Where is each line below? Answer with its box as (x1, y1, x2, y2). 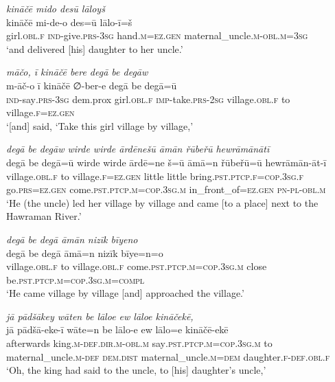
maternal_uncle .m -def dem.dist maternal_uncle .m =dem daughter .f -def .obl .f (6, 349, 330, 363)
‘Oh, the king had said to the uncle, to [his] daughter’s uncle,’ (6, 363, 266, 377)
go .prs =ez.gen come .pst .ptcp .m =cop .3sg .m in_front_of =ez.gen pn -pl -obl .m (6, 182, 326, 196)
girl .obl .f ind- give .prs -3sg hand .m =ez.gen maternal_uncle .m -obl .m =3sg (6, 28, 308, 43)
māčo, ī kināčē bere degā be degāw (6, 65, 148, 79)
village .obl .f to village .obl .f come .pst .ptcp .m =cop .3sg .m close (6, 259, 267, 273)
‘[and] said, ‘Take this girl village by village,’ (6, 118, 194, 133)
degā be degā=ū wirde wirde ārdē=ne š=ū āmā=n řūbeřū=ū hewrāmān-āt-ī (6, 155, 327, 169)
